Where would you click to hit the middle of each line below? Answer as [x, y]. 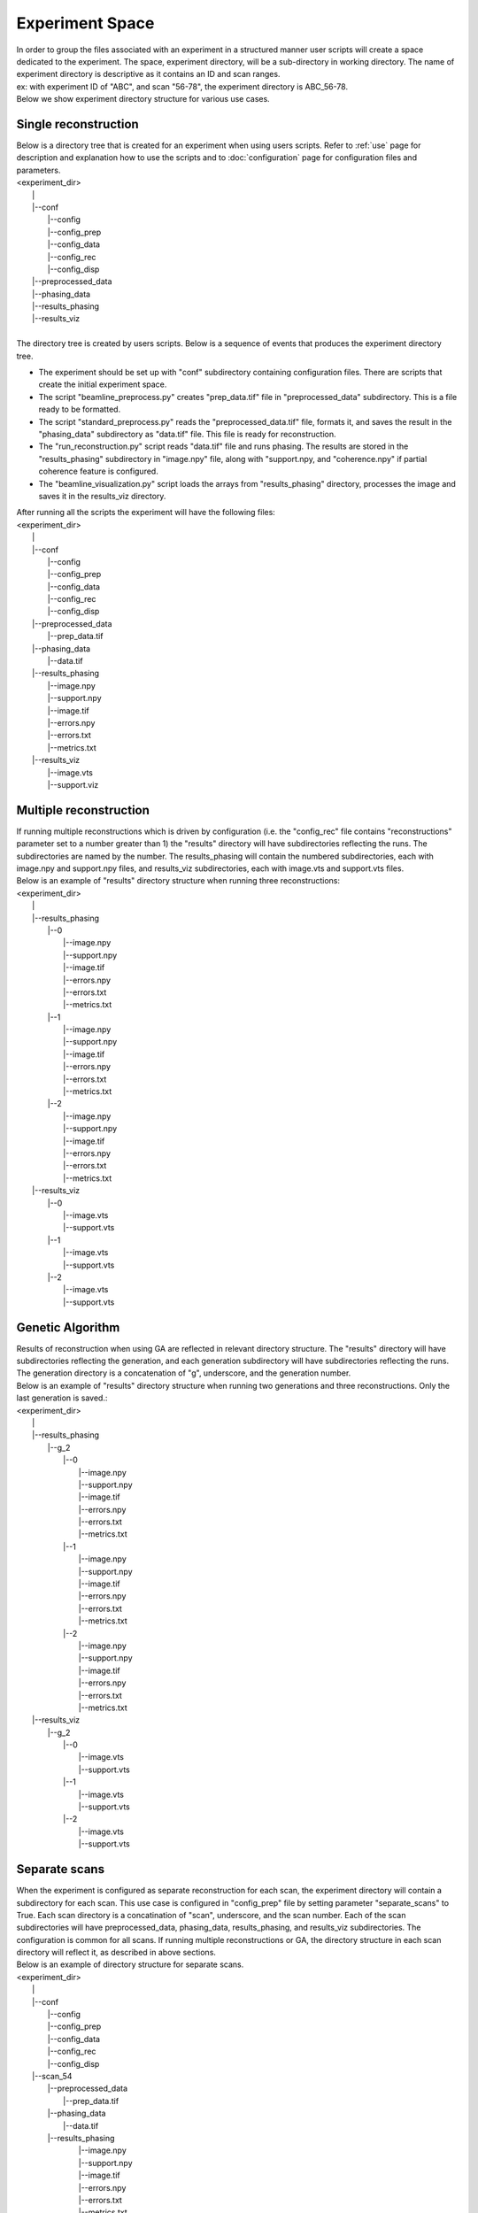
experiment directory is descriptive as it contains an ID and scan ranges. [148, 74]
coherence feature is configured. [98, 471]
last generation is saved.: [62, 1398]
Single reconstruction [77, 124]
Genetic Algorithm [68, 1327]
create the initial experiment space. [103, 384]
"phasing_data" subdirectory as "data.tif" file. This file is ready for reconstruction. [187, 434]
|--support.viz [73, 784]
